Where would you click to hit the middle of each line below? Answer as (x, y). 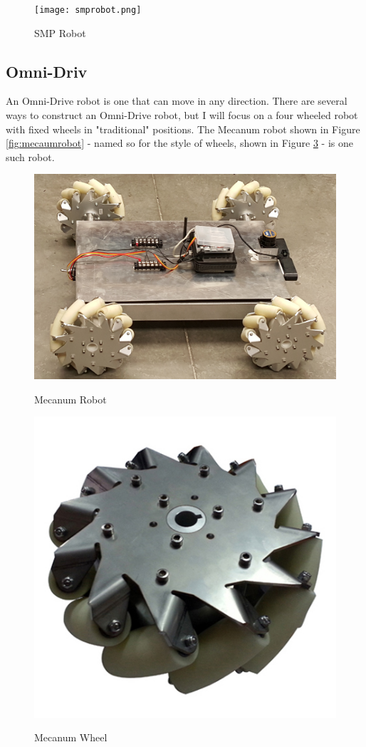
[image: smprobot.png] (88, 10)
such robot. (30, 156)
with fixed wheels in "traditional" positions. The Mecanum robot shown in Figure (183, 129)
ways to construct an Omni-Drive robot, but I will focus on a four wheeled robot (182, 115)
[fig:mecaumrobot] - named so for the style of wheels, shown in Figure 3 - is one (179, 143)
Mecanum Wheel (71, 737)
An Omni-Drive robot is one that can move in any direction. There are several (177, 101)
